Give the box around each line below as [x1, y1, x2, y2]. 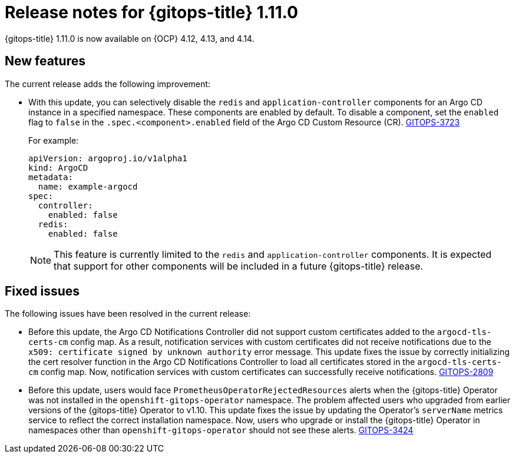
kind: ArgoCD [28, 162, 88, 172]
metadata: [28, 172, 73, 182]
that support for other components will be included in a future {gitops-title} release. [54, 260, 423, 272]
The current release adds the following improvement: [5, 78, 210, 89]
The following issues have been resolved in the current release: [5, 308, 251, 319]
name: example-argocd [38, 181, 138, 191]
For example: [28, 135, 79, 145]
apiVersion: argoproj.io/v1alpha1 [28, 153, 187, 163]
